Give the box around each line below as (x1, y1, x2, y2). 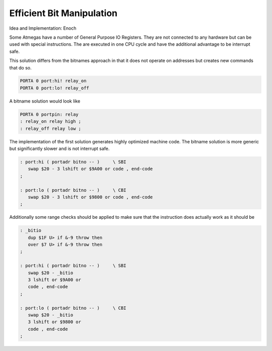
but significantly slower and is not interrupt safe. (9, 146, 110, 151)
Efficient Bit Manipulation (9, 8, 118, 19)
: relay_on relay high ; (20, 119, 82, 124)
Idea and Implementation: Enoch (9, 25, 77, 31)
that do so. (9, 64, 32, 70)
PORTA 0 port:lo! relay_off (20, 85, 89, 91)
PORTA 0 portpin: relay (20, 111, 79, 117)
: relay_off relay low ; (20, 126, 82, 131)
